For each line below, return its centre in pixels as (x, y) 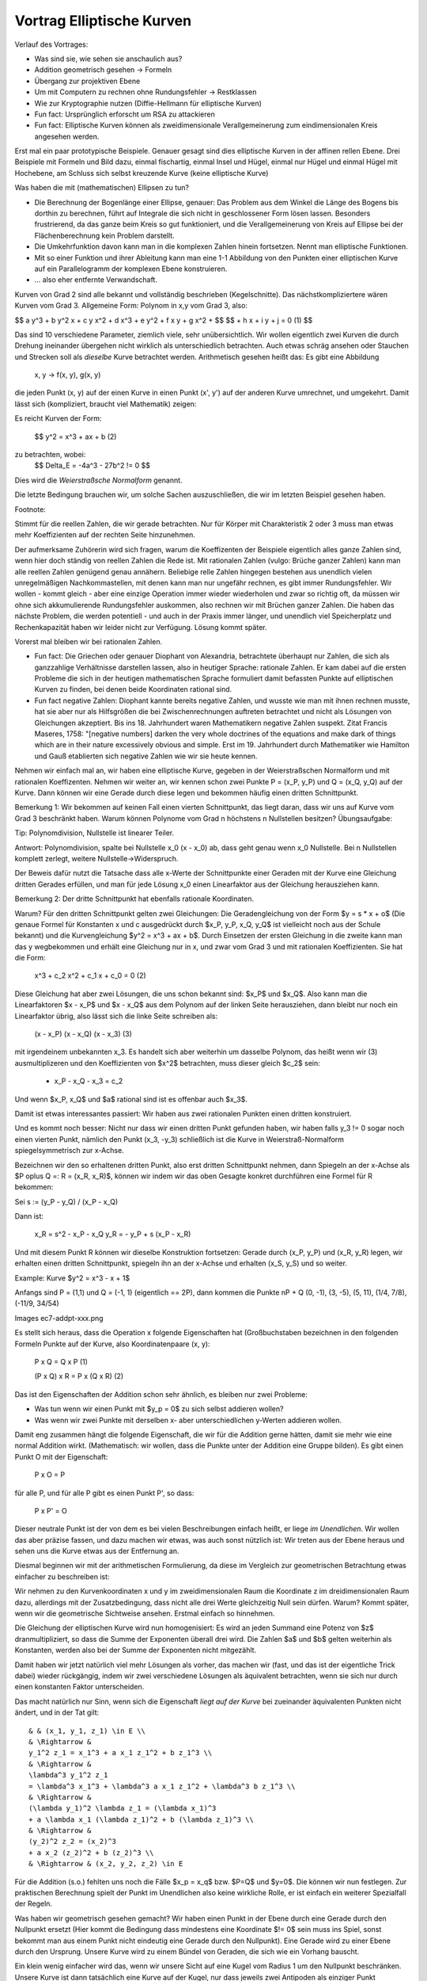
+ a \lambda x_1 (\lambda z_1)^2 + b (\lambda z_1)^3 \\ (142, 1819)
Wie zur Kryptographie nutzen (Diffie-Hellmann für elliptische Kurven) (148, 103)
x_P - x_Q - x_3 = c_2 (89, 1081)
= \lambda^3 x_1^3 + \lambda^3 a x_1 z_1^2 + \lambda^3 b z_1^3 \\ (162, 1786)
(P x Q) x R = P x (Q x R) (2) (79, 1376)
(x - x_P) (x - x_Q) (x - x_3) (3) (83, 1034)
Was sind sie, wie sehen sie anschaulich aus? (108, 59)
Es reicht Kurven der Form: (58, 418)
